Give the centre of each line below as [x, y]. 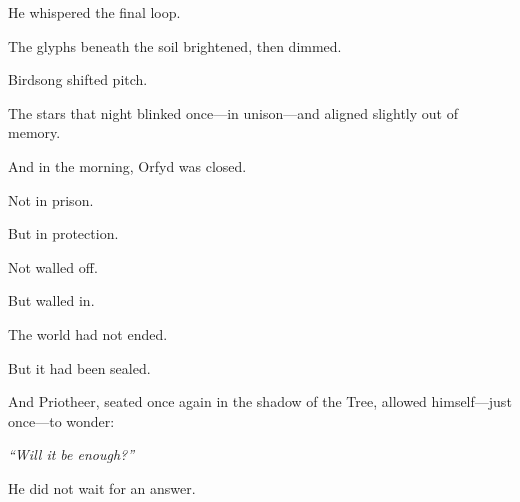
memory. [34, 132]
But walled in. [51, 300]
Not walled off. [53, 266]
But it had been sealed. [79, 367]
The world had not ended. [88, 333]
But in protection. [63, 233]
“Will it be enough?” [71, 454]
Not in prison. [51, 199]
